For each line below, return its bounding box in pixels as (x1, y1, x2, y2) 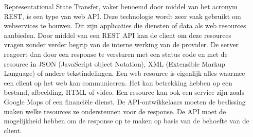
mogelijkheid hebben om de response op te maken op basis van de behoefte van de (4, 116, 249, 126)
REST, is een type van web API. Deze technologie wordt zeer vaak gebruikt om (4, 11, 241, 21)
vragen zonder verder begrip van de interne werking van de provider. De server (4, 39, 239, 50)
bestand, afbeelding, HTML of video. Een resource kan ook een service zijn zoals (4, 87, 244, 97)
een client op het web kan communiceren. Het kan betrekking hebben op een (4, 77, 233, 87)
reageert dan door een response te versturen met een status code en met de (4, 49, 228, 59)
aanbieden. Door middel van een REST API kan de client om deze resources (4, 30, 231, 40)
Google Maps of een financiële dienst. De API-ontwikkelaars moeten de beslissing (4, 96, 246, 106)
